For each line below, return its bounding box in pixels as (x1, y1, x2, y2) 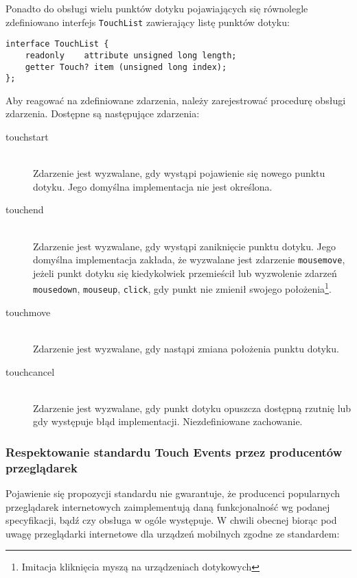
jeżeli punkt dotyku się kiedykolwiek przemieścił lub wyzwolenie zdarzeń (33, 265, 337, 280)
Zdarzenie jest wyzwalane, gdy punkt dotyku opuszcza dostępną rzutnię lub (33, 400, 352, 415)
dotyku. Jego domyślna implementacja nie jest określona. (33, 179, 273, 193)
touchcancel (5, 364, 55, 378)
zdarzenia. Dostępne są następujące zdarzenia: (5, 106, 200, 121)
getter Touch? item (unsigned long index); (25, 62, 227, 72)
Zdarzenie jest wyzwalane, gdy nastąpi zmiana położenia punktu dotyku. (33, 341, 339, 355)
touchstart (5, 130, 49, 144)
